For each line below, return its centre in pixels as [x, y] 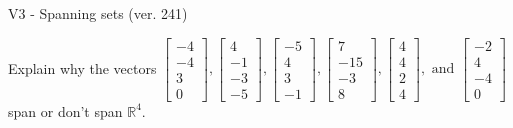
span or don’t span [65, 110]
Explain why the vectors [82, 67]
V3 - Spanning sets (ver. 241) [98, 13]
